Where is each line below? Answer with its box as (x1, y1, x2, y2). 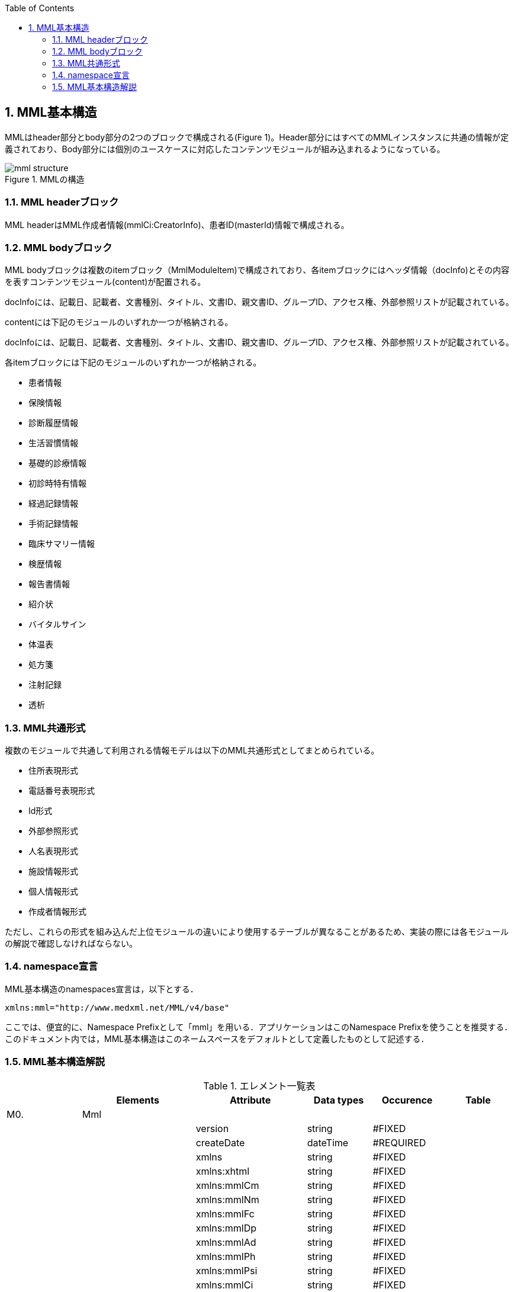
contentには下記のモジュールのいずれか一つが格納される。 (5, 317, 233, 328)
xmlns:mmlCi (195, 1278, 253, 1291)
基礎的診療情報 (28, 458, 86, 469)
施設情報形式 (28, 866, 78, 877)
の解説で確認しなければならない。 (5, 938, 137, 949)
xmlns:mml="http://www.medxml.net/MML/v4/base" (5, 1002, 230, 1012)
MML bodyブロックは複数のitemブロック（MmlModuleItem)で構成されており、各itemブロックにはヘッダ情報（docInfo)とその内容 (5, 265, 510, 275)
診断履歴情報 (28, 418, 78, 428)
